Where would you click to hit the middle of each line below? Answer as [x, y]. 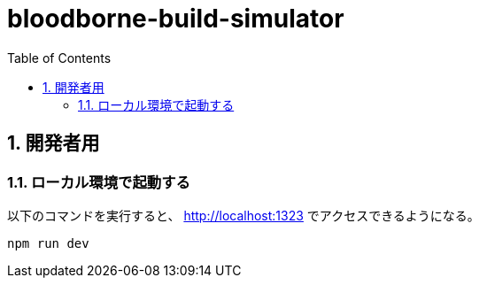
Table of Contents [59, 58]
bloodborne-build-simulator [176, 19]
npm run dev [48, 243]
